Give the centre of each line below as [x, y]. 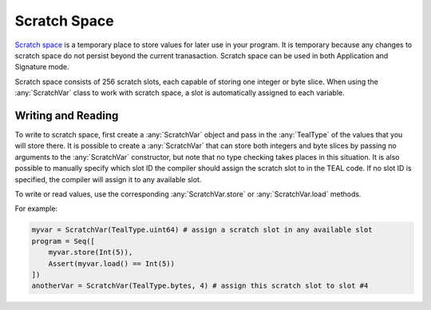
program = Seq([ [63, 241]
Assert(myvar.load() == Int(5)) [112, 263]
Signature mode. [42, 67]
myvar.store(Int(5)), [91, 252]
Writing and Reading [67, 115]
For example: [36, 209]
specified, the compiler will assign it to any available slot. [108, 179]
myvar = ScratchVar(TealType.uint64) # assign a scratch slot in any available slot [202, 230]
